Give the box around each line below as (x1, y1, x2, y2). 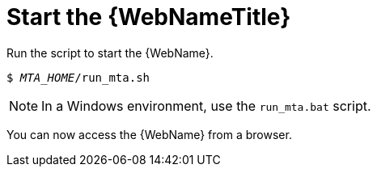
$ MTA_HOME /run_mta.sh (6, 70, 150, 84)
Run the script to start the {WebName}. (6, 45, 214, 60)
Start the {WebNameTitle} (6, 3, 291, 31)
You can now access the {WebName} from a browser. (6, 127, 292, 141)
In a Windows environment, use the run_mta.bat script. (41, 97, 371, 114)
